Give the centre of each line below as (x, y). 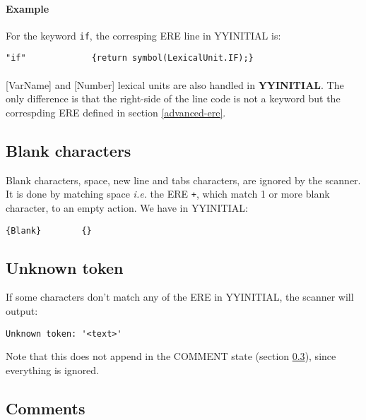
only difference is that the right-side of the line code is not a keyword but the (173, 98)
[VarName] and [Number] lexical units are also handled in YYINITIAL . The (175, 84)
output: (22, 310)
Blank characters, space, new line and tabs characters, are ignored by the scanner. (183, 180)
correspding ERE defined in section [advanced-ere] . (116, 112)
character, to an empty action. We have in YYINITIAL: (127, 207)
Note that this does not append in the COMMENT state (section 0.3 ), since (171, 356)
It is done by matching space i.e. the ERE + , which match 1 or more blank (168, 194)
